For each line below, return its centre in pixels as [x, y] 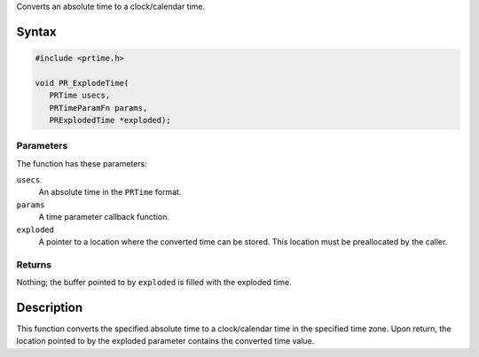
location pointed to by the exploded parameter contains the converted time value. [165, 341]
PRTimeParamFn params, [98, 108]
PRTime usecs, [80, 96]
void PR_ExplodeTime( [82, 83]
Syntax [36, 31]
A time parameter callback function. [104, 217]
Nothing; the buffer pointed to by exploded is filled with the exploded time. [154, 283]
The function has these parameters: [82, 163]
